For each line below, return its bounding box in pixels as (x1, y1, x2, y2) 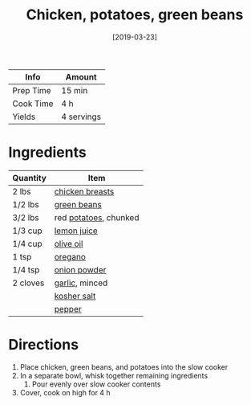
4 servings (61, 111, 102, 122)
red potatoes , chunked (54, 211, 140, 223)
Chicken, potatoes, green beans (26, 6, 244, 24)
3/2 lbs (12, 211, 39, 223)
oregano (54, 251, 87, 262)
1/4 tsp (12, 264, 40, 275)
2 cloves (12, 277, 45, 288)
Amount (65, 71, 98, 82)
